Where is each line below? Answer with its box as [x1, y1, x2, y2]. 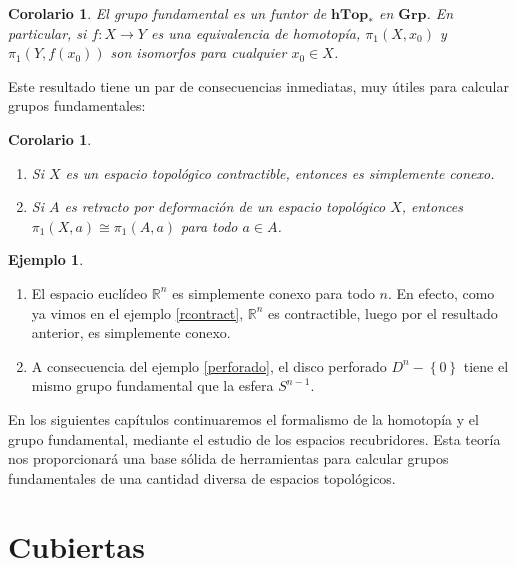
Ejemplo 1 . [8, 249, 84, 270]
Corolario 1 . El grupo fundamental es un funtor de [8, 3, 327, 23]
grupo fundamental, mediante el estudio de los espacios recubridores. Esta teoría [8, 428, 501, 449]
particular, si [8, 22, 87, 43]
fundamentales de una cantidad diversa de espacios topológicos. [8, 467, 396, 488]
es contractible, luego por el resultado [268, 302, 498, 323]
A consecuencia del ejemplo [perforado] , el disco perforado [31, 355, 387, 376]
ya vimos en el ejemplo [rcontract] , [31, 302, 244, 323]
